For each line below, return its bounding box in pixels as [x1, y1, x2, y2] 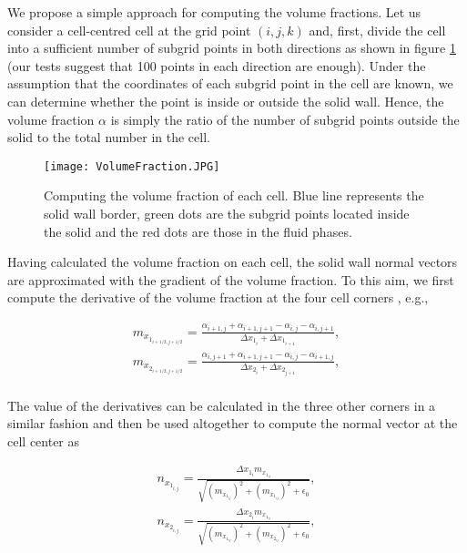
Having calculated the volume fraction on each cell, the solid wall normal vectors [7, 252, 458, 271]
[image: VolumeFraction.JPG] [44, 159, 220, 173]
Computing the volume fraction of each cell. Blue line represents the [44, 186, 424, 205]
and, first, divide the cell [309, 20, 446, 39]
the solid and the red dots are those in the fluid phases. [44, 221, 352, 241]
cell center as [7, 431, 80, 450]
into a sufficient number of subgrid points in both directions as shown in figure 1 [7, 38, 456, 57]
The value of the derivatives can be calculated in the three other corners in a [7, 395, 436, 415]
